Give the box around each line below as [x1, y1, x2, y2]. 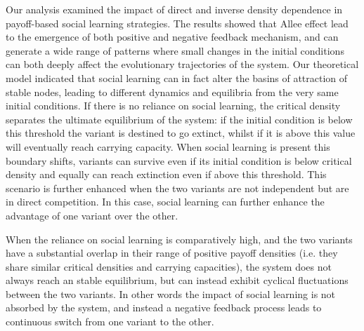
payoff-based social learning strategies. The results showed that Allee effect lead [6, 15, 349, 30]
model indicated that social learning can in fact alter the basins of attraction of [6, 70, 348, 85]
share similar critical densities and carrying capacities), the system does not [6, 259, 332, 273]
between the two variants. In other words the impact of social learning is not [6, 286, 336, 301]
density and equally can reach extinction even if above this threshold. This [6, 167, 327, 182]
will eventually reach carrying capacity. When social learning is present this [6, 139, 330, 154]
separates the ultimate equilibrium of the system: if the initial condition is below [6, 112, 353, 126]
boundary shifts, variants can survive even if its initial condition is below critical [6, 153, 352, 168]
